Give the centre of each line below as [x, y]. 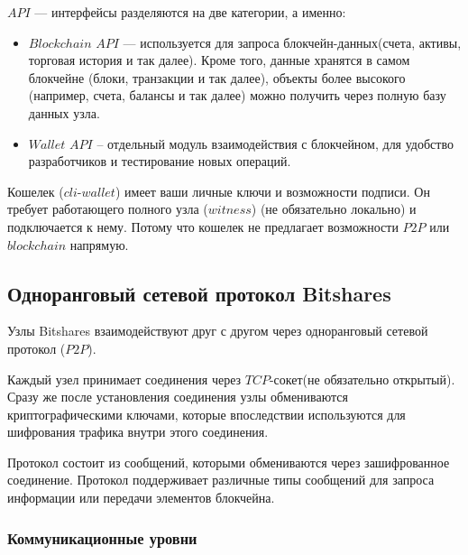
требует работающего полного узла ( [108, 209]
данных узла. [64, 112]
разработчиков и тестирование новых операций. [160, 161]
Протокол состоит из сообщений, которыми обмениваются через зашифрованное [229, 462]
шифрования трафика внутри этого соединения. [138, 432]
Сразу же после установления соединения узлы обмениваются [178, 397]
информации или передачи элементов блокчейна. [141, 498]
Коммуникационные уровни [102, 537]
